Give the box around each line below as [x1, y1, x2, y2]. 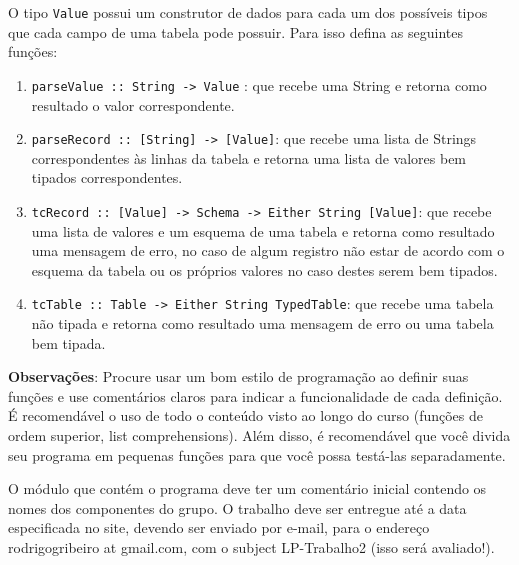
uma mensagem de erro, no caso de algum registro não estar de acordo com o [31, 240, 505, 261]
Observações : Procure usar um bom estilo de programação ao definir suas [8, 366, 469, 387]
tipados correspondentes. [31, 167, 183, 188]
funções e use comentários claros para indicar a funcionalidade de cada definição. [8, 385, 503, 406]
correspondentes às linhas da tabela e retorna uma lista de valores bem [31, 147, 467, 168]
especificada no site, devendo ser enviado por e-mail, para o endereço [8, 517, 430, 538]
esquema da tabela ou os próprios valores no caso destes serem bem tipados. [31, 259, 498, 280]
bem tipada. [31, 332, 106, 353]
